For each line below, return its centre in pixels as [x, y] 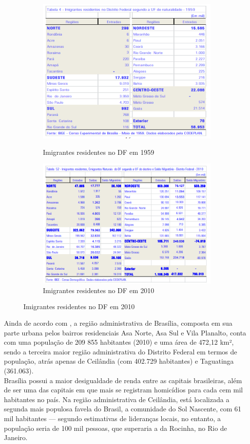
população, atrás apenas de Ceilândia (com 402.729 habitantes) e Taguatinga [119, 361]
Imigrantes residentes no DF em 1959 [99, 152]
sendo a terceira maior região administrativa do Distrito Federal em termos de [121, 351]
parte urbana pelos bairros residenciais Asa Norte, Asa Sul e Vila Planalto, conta [125, 332]
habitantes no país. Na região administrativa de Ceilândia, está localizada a [117, 399]
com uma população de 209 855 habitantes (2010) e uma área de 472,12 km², [119, 342]
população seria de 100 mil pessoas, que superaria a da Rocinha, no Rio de [115, 428]
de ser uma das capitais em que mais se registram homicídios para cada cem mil [124, 390]
